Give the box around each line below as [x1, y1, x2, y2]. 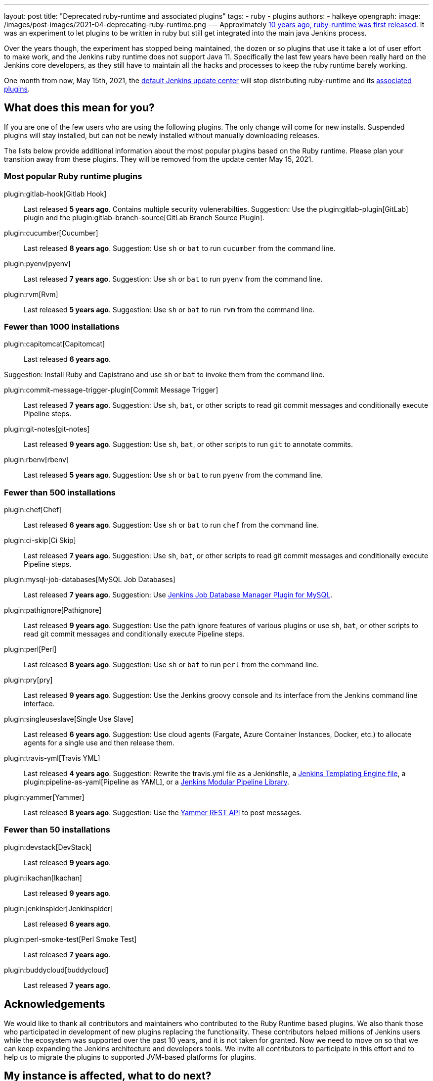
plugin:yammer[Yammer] [4, 793, 85, 802]
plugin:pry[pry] [4, 676, 53, 685]
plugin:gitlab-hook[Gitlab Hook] [4, 189, 107, 198]
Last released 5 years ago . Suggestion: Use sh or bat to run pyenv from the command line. [24, 471, 323, 480]
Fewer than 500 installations [4, 487, 116, 497]
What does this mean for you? [4, 101, 155, 114]
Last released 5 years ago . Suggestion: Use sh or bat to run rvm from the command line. [24, 305, 315, 314]
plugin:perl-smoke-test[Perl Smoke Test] [4, 934, 137, 943]
